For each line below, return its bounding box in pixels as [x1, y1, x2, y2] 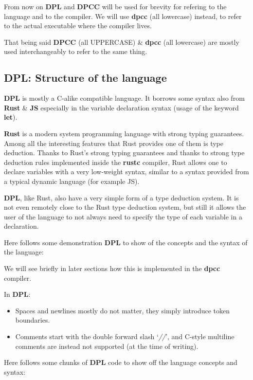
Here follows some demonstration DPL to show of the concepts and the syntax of [4, 237, 248, 247]
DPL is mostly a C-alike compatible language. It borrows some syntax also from [4, 93, 245, 103]
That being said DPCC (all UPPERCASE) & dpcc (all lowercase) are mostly [4, 36, 239, 47]
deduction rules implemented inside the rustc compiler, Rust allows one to [4, 157, 227, 167]
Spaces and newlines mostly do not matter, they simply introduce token [15, 305, 230, 315]
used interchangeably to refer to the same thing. [4, 46, 147, 56]
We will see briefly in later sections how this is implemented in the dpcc [4, 263, 220, 273]
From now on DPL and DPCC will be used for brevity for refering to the [4, 1, 227, 11]
